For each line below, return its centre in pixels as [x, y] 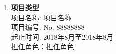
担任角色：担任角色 [43, 46]
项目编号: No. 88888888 [48, 27]
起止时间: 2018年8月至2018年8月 [62, 36]
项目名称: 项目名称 [41, 17]
